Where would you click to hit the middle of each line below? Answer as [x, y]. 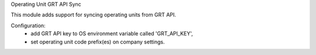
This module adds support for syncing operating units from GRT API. [94, 15]
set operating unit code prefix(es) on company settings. [98, 42]
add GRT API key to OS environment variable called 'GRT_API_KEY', [112, 34]
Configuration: [28, 25]
